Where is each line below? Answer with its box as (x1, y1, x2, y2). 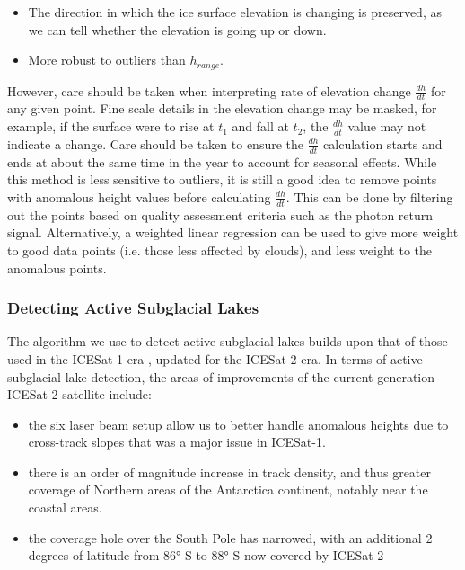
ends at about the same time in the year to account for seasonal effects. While (7, 152, 437, 171)
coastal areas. (28, 498, 102, 517)
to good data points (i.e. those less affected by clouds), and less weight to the (7, 240, 432, 259)
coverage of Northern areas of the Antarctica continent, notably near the (28, 480, 428, 499)
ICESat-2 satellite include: (7, 385, 152, 404)
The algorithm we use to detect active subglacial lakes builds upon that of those (7, 332, 448, 351)
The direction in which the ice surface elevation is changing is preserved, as (28, 3, 442, 21)
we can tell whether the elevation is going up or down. (28, 20, 327, 39)
